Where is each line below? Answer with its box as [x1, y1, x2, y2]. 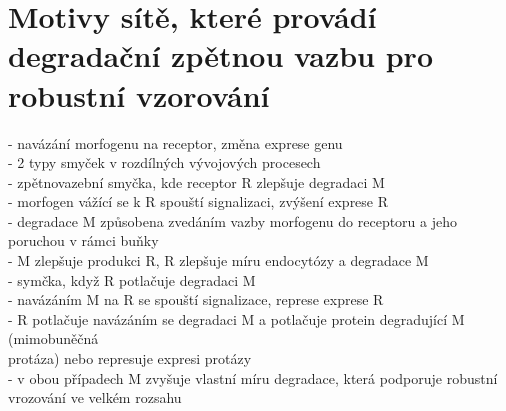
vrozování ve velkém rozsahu [8, 387, 182, 408]
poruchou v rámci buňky [8, 230, 159, 251]
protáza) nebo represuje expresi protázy [8, 348, 252, 369]
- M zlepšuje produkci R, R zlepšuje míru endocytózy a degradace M [8, 250, 429, 271]
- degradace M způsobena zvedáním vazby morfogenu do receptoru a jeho [8, 210, 457, 231]
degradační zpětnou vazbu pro [8, 35, 433, 76]
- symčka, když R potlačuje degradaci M [8, 269, 256, 290]
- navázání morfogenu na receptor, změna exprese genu [8, 132, 343, 153]
